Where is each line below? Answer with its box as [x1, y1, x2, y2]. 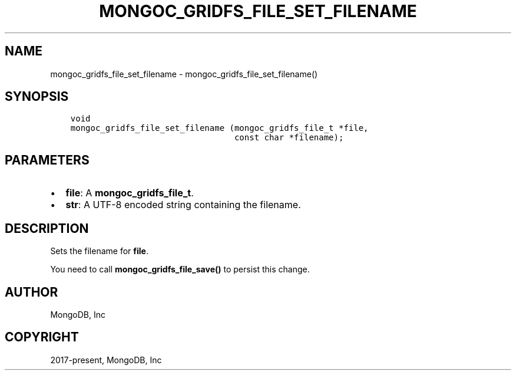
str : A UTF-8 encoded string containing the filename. [65, 199, 301, 211]
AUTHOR [5, 284, 58, 300]
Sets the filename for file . [50, 246, 148, 256]
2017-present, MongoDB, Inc [50, 354, 162, 365]
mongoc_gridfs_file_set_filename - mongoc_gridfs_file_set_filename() [50, 68, 318, 79]
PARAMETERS [5, 152, 90, 167]
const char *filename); [234, 133, 344, 143]
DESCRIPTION [5, 221, 89, 236]
